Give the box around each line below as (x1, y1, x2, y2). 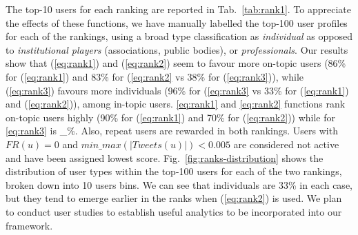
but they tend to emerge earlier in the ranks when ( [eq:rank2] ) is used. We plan (6, 191, 342, 205)
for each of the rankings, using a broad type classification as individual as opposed (6, 29, 353, 43)
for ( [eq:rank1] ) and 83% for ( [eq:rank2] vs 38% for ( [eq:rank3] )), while (6, 69, 304, 83)
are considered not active (233, 136, 339, 151)
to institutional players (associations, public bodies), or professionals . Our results (6, 42, 348, 57)
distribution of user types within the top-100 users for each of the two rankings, (6, 164, 342, 178)
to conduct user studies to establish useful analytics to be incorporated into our (6, 204, 342, 218)
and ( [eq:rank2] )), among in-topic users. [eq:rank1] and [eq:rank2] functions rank (6, 96, 346, 111)
